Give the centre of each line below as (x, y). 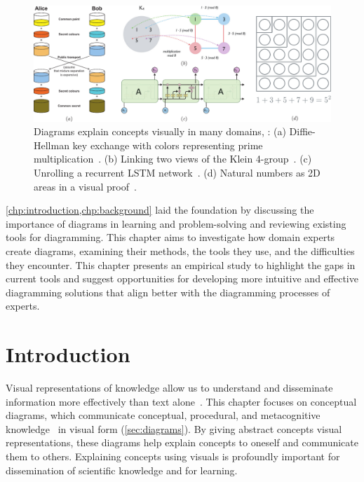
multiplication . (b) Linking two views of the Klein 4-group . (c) (173, 159)
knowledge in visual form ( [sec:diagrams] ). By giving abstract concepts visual (174, 428)
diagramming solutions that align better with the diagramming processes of (168, 292)
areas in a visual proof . (85, 186)
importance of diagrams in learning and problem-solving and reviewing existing (176, 223)
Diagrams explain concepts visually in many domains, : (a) (160, 131)
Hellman (52, 145)
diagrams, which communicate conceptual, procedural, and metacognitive (163, 415)
